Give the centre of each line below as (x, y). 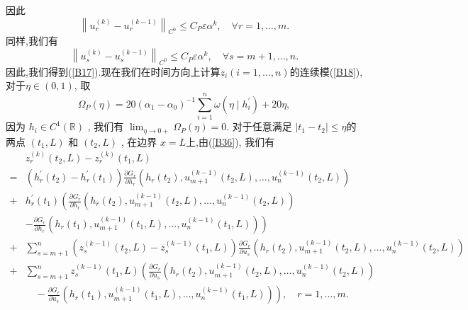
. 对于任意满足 (259, 126)
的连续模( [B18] (323, 71)
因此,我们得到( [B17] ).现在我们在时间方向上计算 (113, 71)
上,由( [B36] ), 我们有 (230, 141)
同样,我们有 (32, 41)
